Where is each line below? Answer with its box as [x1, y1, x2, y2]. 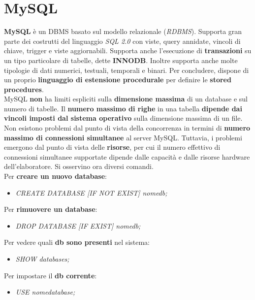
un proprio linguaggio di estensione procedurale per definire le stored [4, 74, 231, 85]
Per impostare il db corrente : [4, 270, 97, 280]
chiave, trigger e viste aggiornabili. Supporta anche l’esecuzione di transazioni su [4, 45, 252, 56]
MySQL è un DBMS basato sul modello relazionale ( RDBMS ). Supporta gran [4, 26, 242, 36]
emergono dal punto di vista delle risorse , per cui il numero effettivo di [4, 142, 221, 152]
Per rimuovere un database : [4, 204, 97, 214]
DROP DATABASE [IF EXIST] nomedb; [15, 220, 141, 231]
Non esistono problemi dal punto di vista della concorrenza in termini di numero [4, 123, 251, 133]
